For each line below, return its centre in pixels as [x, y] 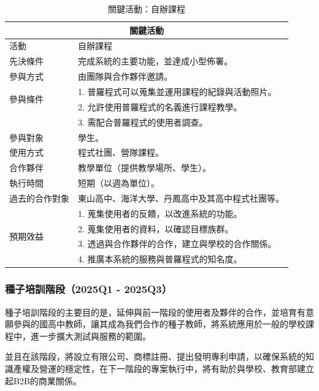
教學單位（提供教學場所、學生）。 [144, 168]
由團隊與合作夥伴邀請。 [125, 76]
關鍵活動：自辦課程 [147, 9]
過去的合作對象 [39, 198]
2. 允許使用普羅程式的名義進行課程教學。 [160, 106]
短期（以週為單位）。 [119, 183]
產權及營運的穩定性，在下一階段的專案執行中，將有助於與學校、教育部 [155, 368]
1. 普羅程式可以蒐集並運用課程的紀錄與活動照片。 [177, 91]
